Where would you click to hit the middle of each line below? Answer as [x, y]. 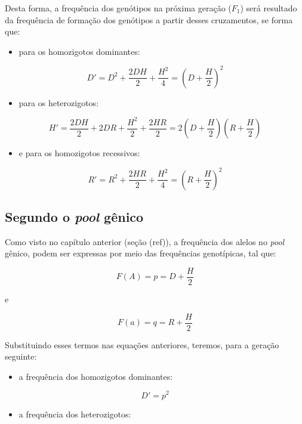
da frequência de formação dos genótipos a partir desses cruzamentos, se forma [149, 19]
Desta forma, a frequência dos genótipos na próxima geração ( [118, 8]
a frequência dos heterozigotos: [75, 414]
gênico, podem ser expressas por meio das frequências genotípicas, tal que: [141, 253]
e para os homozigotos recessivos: [79, 153]
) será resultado [269, 8]
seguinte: [21, 356]
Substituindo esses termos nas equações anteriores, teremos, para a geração [142, 344]
